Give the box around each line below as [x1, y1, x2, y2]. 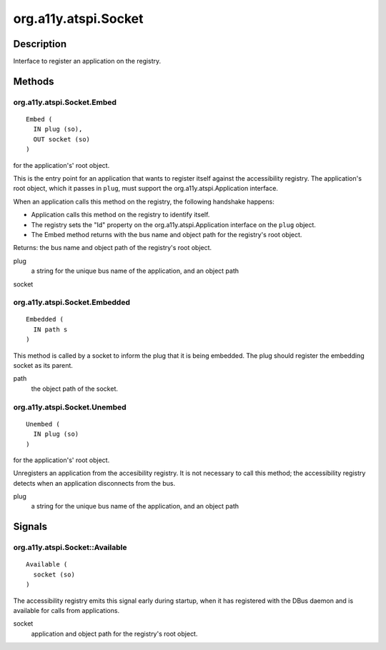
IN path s [33, 325, 68, 334]
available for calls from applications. [13, 606, 120, 615]
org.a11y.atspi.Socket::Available [13, 543, 127, 553]
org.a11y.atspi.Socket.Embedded [13, 297, 130, 307]
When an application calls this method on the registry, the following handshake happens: [13, 197, 274, 206]
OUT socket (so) [33, 135, 91, 143]
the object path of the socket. [31, 384, 118, 393]
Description [13, 38, 67, 50]
